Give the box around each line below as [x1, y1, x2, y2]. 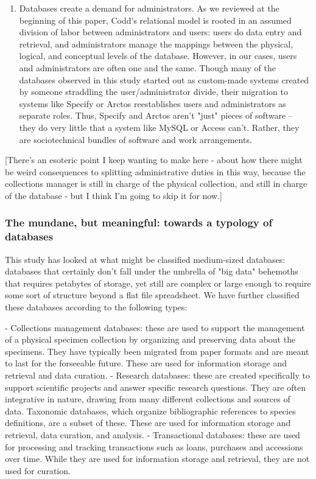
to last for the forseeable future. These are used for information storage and [5, 357, 287, 369]
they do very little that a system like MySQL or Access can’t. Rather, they [19, 121, 300, 133]
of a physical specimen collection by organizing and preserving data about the [5, 333, 296, 346]
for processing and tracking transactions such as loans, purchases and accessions [5, 440, 303, 453]
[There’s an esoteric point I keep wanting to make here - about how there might [5, 153, 303, 166]
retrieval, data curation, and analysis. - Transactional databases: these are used [5, 428, 300, 441]
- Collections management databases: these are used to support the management [5, 321, 305, 334]
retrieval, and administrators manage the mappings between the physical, [19, 37, 293, 50]
